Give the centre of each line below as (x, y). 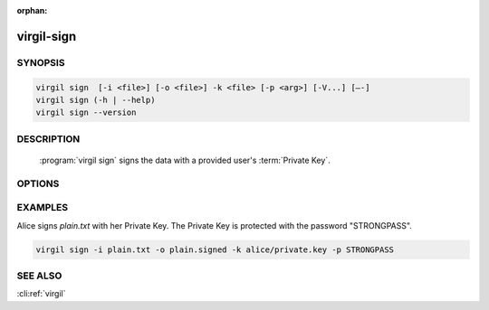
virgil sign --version (86, 113)
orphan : (32, 10)
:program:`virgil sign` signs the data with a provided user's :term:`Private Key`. (185, 160)
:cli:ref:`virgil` (41, 294)
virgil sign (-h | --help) (96, 100)
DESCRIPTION (48, 138)
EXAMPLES (42, 208)
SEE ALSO (39, 276)
